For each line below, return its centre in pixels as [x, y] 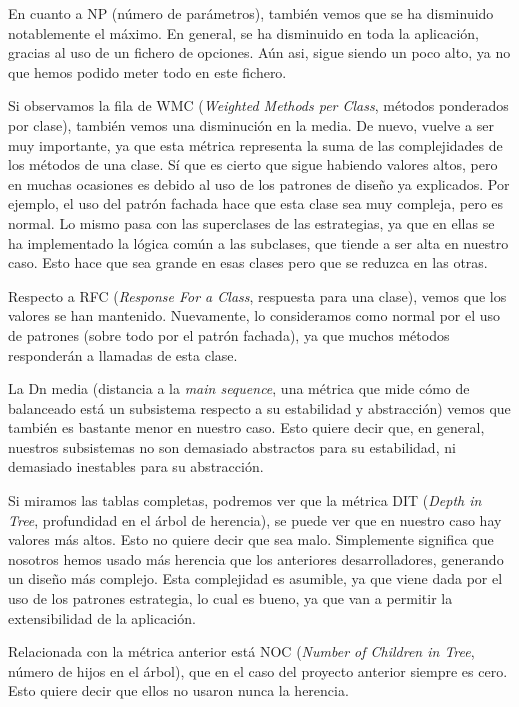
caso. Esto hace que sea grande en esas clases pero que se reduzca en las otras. [248, 262]
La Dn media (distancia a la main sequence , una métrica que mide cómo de [239, 388]
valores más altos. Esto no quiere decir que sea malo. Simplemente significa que [251, 539]
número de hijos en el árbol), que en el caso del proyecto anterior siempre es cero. [258, 670]
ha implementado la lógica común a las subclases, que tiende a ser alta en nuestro [258, 242]
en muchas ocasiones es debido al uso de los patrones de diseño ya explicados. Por [259, 183]
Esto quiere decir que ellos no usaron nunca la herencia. [178, 690]
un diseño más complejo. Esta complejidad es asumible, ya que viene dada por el [255, 578]
